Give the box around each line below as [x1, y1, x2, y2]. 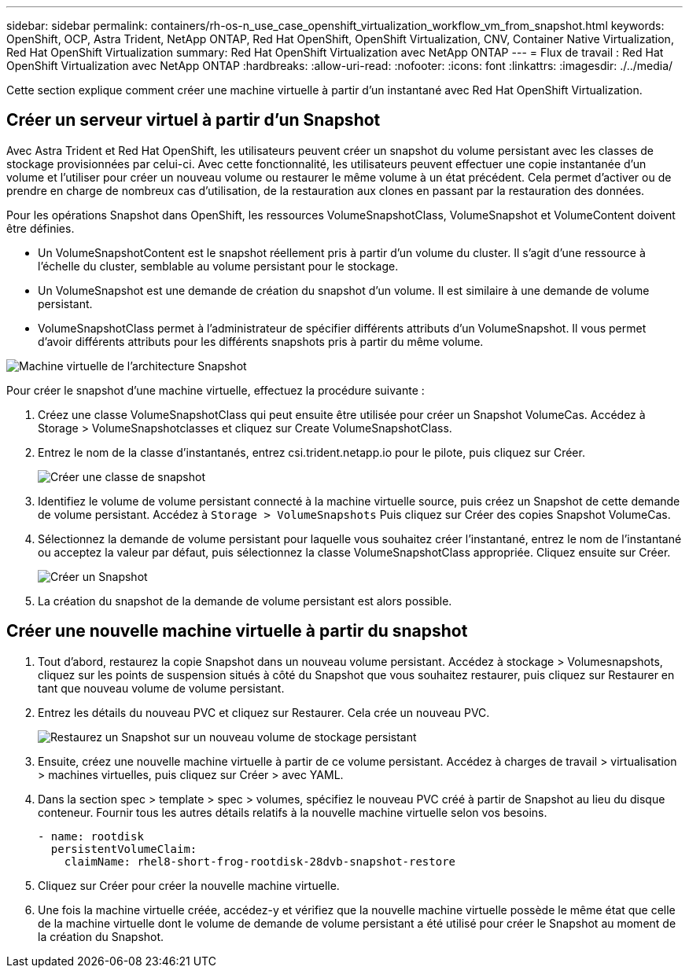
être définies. [6, 221, 75, 235]
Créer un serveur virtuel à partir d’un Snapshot [6, 110, 381, 130]
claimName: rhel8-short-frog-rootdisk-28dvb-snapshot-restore [64, 855, 456, 868]
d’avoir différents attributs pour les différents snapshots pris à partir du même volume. [38, 334, 484, 348]
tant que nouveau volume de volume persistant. [38, 681, 285, 695]
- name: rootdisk [38, 829, 144, 843]
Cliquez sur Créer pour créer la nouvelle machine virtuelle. [38, 878, 340, 892]
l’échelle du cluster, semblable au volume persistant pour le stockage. [38, 259, 399, 273]
